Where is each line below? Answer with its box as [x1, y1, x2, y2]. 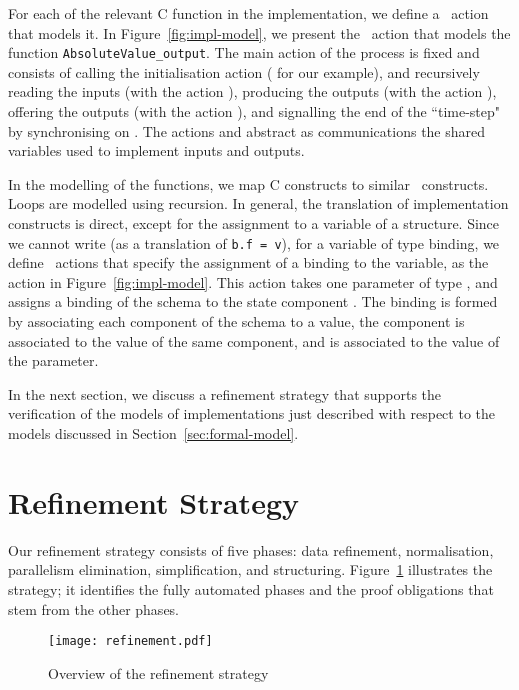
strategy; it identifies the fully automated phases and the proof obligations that [8, 578, 494, 599]
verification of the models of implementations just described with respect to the [8, 403, 495, 424]
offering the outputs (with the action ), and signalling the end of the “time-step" [8, 101, 501, 122]
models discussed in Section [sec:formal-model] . [8, 423, 299, 443]
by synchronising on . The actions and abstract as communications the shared [8, 120, 486, 141]
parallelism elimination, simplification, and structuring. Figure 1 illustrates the [8, 559, 493, 580]
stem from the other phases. [8, 598, 180, 619]
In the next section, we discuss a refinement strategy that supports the [8, 383, 442, 404]
